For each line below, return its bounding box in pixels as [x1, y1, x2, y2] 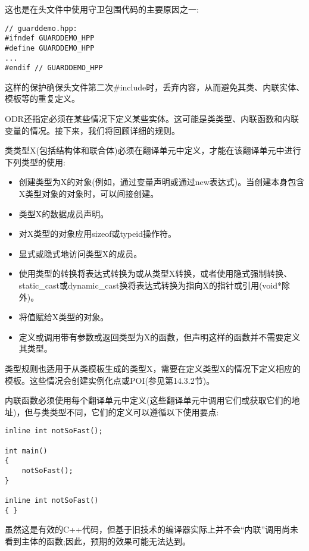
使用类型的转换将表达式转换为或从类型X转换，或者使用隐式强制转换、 [18, 267, 292, 280]
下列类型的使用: [5, 155, 65, 168]
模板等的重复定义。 [5, 92, 80, 105]
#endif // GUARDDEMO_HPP [5, 64, 103, 73]
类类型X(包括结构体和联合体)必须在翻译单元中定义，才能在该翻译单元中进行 [5, 144, 301, 156]
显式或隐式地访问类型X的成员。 [18, 247, 142, 259]
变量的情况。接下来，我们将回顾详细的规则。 [5, 124, 180, 136]
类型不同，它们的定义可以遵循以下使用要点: [49, 405, 219, 418]
